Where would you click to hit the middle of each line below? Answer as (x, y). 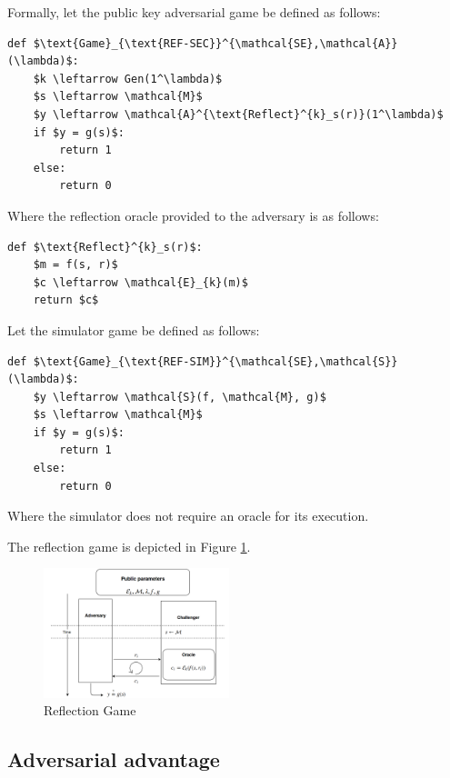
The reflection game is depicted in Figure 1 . (129, 546)
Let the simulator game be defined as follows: (134, 329)
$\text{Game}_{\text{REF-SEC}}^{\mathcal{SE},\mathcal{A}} (215, 43)
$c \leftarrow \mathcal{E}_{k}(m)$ (140, 282)
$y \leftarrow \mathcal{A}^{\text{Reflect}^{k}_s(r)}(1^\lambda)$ (238, 114)
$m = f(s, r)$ (75, 265)
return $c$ (66, 300)
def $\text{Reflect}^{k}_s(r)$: (105, 247)
